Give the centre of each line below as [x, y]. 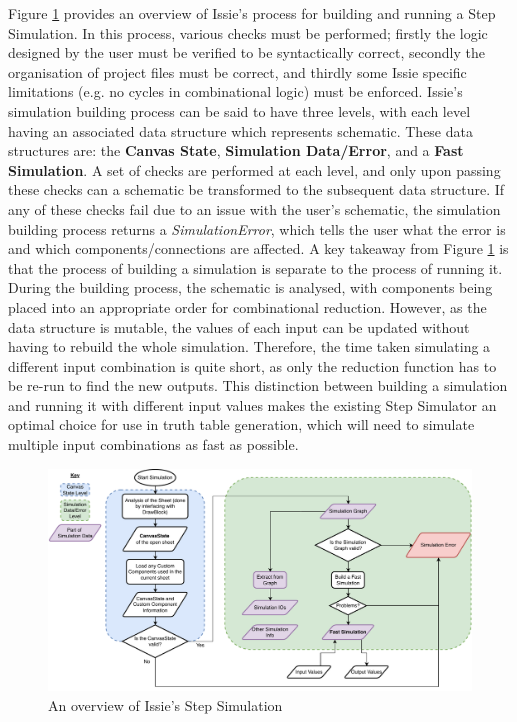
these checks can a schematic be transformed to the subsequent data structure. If [256, 189]
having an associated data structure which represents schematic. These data [240, 130]
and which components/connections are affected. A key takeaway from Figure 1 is [258, 248]
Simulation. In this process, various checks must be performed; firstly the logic [248, 32]
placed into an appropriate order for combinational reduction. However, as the [247, 306]
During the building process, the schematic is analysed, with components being [250, 287]
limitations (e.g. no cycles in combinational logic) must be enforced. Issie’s [235, 91]
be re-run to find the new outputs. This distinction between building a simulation [258, 385]
